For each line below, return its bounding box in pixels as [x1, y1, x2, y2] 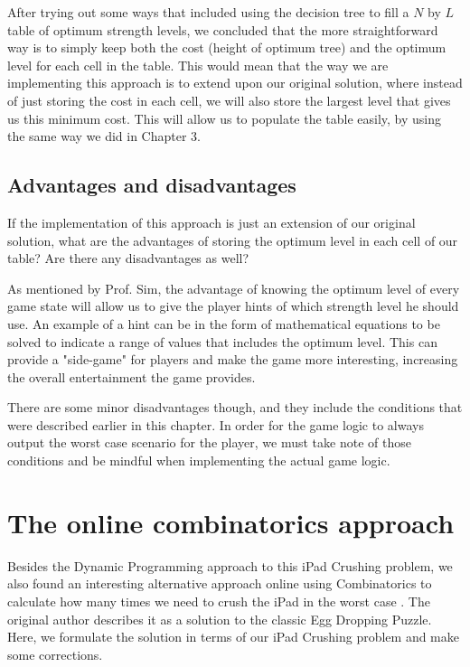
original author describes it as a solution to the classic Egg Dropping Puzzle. [7, 609, 432, 628]
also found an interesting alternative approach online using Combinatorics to [7, 574, 432, 593]
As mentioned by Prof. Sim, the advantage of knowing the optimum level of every [7, 278, 460, 297]
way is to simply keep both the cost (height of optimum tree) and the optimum [7, 38, 446, 57]
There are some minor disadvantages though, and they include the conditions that [7, 398, 463, 417]
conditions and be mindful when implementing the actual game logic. [7, 451, 390, 470]
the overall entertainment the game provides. [7, 367, 256, 386]
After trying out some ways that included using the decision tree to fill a [7, 3, 409, 21]
